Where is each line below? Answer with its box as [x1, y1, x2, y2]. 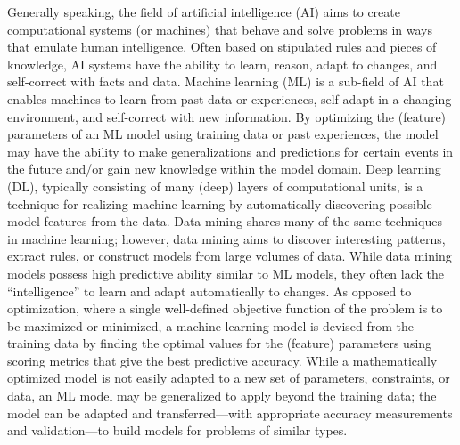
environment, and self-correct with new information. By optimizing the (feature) [7, 107, 447, 125]
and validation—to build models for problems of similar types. [7, 421, 348, 440]
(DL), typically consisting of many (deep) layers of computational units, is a [7, 176, 423, 195]
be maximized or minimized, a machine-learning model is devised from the [7, 316, 415, 335]
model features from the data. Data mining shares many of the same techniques [7, 212, 442, 231]
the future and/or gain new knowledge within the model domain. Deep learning [7, 159, 441, 178]
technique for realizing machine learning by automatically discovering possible [7, 194, 432, 213]
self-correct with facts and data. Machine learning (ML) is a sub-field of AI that [7, 72, 444, 91]
